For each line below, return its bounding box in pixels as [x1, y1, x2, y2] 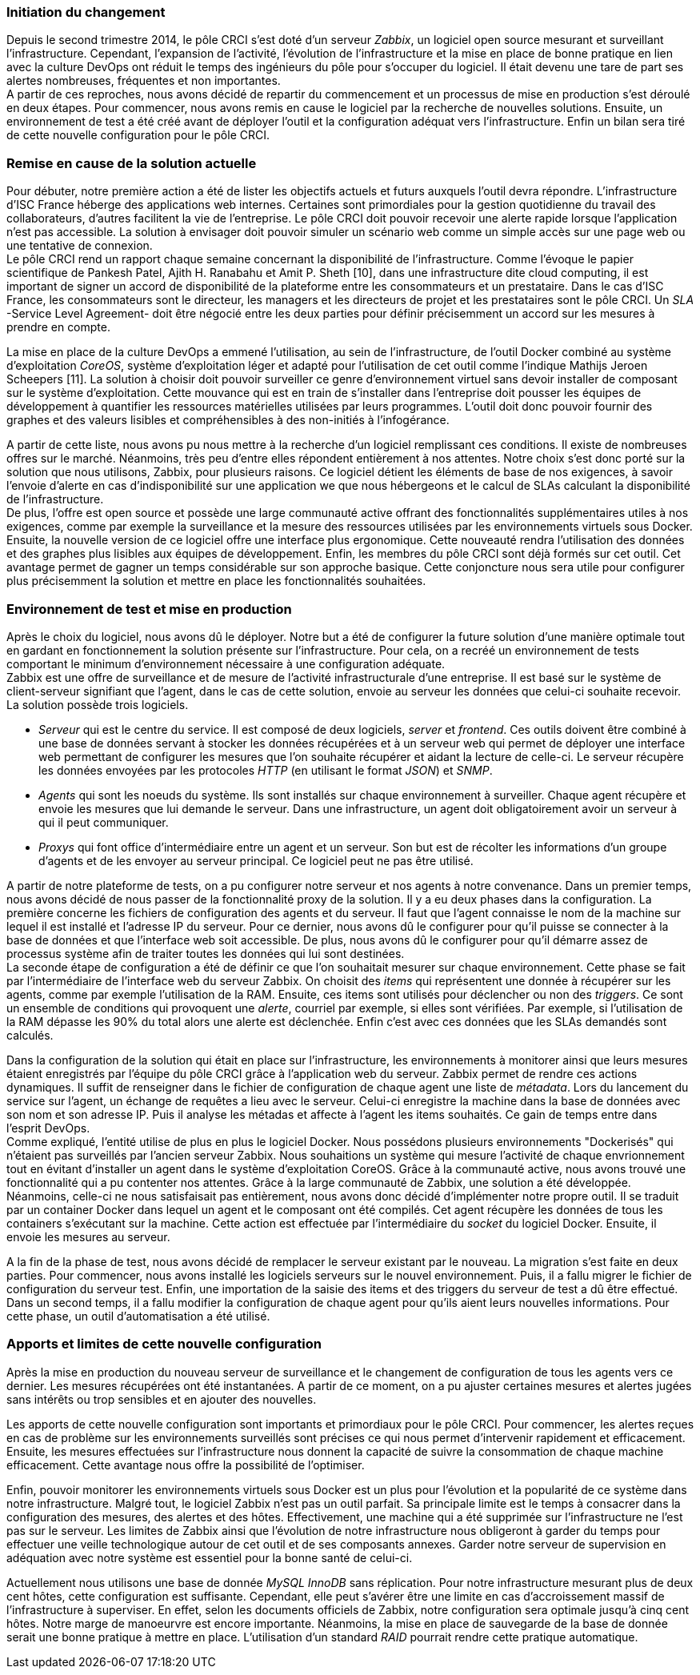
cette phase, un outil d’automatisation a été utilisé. [6, 1308, 270, 1323]
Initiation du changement [6, 4, 166, 20]
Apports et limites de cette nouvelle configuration [6, 1336, 322, 1352]
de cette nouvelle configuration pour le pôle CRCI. [6, 128, 270, 142]
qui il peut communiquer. [38, 815, 169, 829]
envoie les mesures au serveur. [6, 1229, 170, 1244]
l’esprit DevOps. [6, 1120, 90, 1135]
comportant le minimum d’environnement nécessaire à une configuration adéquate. [6, 656, 446, 671]
